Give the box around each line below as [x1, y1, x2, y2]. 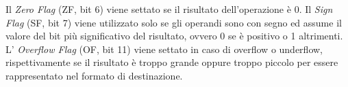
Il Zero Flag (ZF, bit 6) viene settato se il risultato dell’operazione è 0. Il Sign [5, 2, 333, 16]
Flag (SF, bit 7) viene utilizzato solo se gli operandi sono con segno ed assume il [5, 15, 342, 29]
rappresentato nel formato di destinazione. [5, 68, 183, 82]
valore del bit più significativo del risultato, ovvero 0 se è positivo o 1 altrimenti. [5, 29, 343, 43]
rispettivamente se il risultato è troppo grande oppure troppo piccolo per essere [5, 55, 338, 69]
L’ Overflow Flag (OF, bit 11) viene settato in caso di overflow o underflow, [5, 41, 323, 56]
